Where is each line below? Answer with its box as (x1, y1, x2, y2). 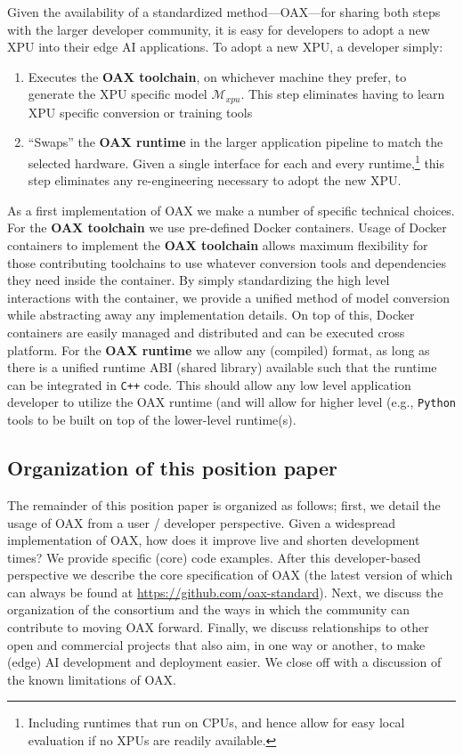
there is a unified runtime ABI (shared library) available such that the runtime (7, 358, 437, 377)
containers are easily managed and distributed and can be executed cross (7, 323, 405, 342)
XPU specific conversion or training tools (28, 102, 253, 121)
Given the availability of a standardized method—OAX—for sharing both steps (7, 3, 441, 20)
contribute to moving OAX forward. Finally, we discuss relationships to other (7, 618, 429, 637)
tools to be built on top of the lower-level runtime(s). (7, 410, 296, 429)
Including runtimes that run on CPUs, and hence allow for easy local (28, 713, 405, 732)
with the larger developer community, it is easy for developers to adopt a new (7, 20, 430, 38)
